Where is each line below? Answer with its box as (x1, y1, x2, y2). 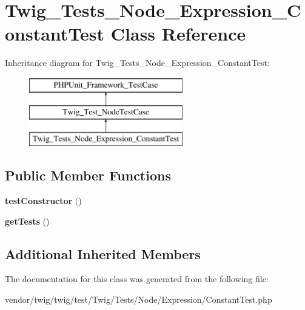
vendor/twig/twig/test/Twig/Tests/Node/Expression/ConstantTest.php (5, 293, 272, 306)
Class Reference (110, 21, 246, 46)
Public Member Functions (5, 166, 171, 185)
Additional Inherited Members (5, 244, 201, 263)
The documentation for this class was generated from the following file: (5, 272, 269, 285)
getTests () (5, 214, 50, 227)
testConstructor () (5, 194, 82, 207)
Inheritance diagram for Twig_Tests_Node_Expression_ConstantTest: (5, 56, 270, 69)
